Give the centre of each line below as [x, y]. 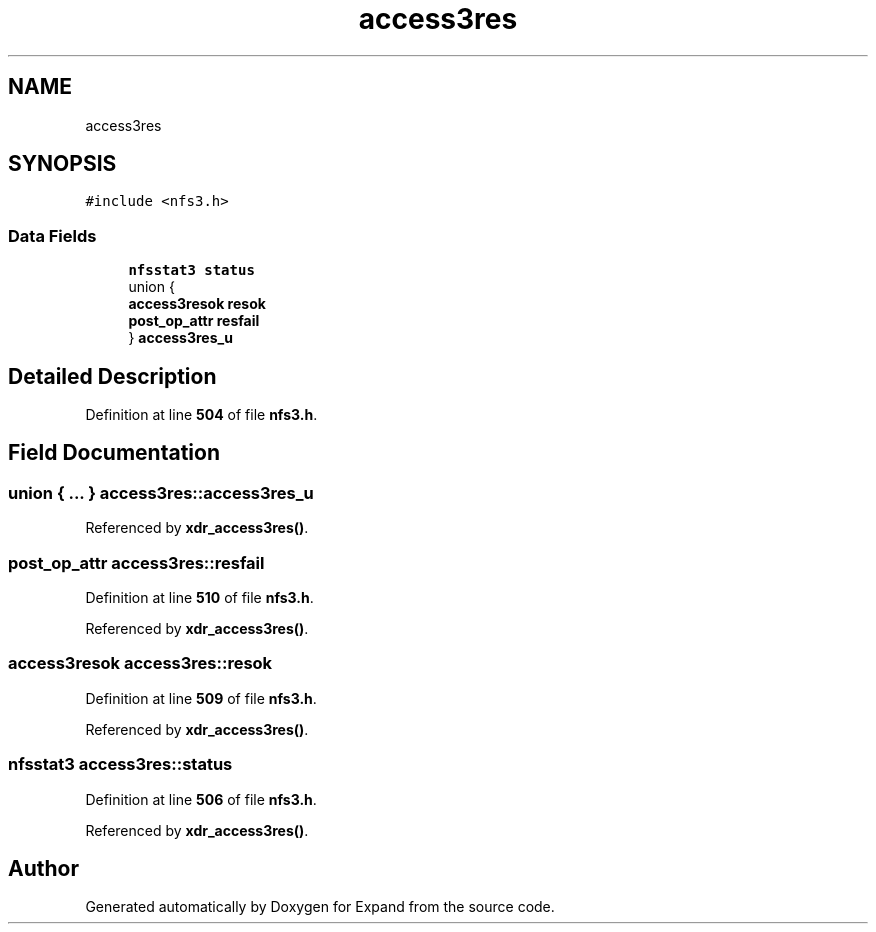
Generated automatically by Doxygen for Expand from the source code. [320, 907]
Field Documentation [114, 453]
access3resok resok [197, 304]
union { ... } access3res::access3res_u [161, 492]
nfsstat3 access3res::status [120, 764]
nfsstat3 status [191, 270]
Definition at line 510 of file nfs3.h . [199, 597]
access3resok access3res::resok [140, 663]
